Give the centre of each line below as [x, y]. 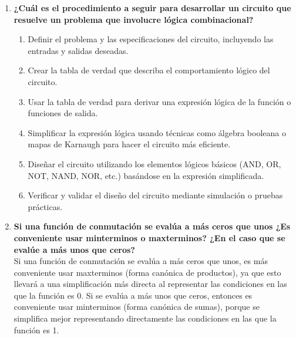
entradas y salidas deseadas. [78, 50]
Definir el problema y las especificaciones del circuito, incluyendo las [151, 39]
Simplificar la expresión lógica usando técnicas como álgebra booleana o [157, 132]
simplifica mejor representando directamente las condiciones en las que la [145, 318]
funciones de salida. [63, 113]
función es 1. [36, 329]
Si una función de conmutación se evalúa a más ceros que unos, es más [141, 261]
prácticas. [45, 206]
